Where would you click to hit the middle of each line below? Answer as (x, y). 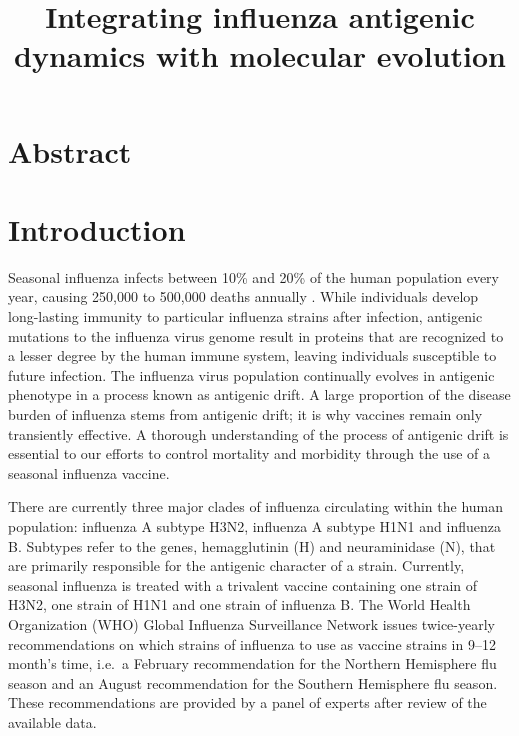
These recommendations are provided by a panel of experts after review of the (247, 702)
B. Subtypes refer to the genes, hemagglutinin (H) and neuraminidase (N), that (252, 545)
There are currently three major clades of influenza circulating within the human (256, 506)
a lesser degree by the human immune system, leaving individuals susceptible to (252, 355)
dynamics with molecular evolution (260, 55)
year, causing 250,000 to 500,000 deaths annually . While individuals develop (243, 296)
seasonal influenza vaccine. (89, 472)
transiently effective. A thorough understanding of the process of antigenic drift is (258, 433)
